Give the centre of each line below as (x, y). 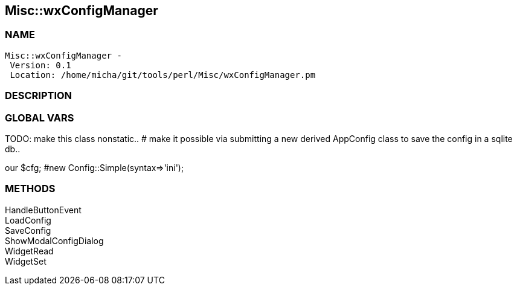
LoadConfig (28, 220)
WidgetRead (29, 251)
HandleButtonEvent (43, 210)
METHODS (30, 189)
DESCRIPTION (39, 96)
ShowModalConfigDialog (54, 240)
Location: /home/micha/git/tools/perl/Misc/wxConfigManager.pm (163, 75)
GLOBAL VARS (40, 118)
